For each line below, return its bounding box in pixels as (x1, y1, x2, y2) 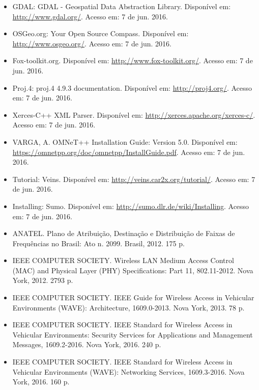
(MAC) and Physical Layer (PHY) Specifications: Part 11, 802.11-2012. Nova (12, 265, 253, 275)
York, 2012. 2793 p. (12, 275, 73, 285)
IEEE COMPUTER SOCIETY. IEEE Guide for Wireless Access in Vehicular (12, 292, 254, 303)
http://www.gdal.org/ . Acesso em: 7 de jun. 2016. (12, 11, 168, 21)
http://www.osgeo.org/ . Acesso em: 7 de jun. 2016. (12, 38, 171, 48)
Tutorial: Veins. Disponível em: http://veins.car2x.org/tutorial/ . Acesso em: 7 (12, 173, 255, 184)
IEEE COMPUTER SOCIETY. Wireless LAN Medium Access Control (12, 255, 234, 266)
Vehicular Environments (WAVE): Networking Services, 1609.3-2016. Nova (12, 366, 245, 377)
